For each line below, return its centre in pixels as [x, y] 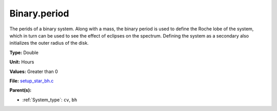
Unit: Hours [22, 62]
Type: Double [24, 52]
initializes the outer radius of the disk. [49, 43]
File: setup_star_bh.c [32, 81]
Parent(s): [21, 90]
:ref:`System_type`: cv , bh [50, 100]
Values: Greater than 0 [34, 71]
